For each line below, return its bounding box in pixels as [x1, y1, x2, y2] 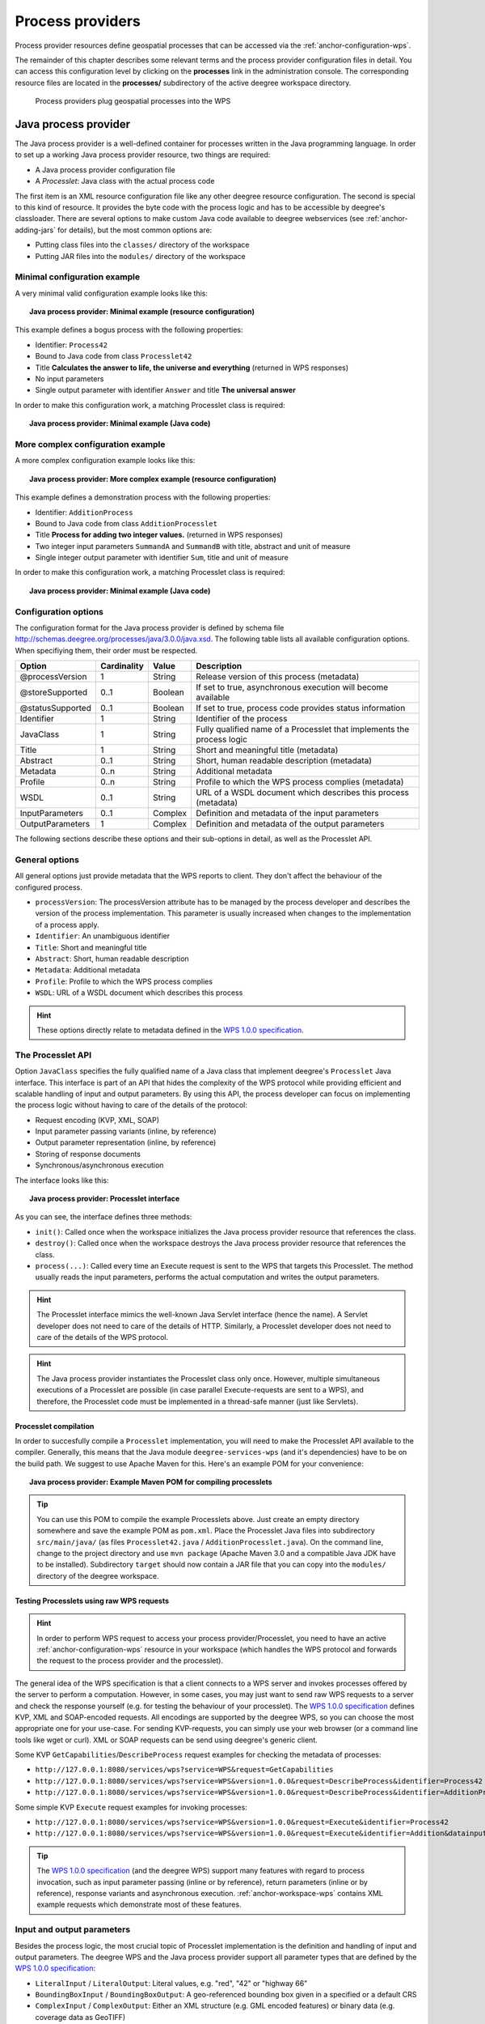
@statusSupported [19, 703, 92, 714]
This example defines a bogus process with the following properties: [15, 325, 243, 335]
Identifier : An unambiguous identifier [35, 931, 171, 941]
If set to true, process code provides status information [195, 703, 406, 714]
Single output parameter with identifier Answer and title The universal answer [35, 385, 297, 395]
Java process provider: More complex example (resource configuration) [29, 474, 276, 483]
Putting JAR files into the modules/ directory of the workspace [35, 251, 246, 261]
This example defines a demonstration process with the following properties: [15, 492, 271, 502]
